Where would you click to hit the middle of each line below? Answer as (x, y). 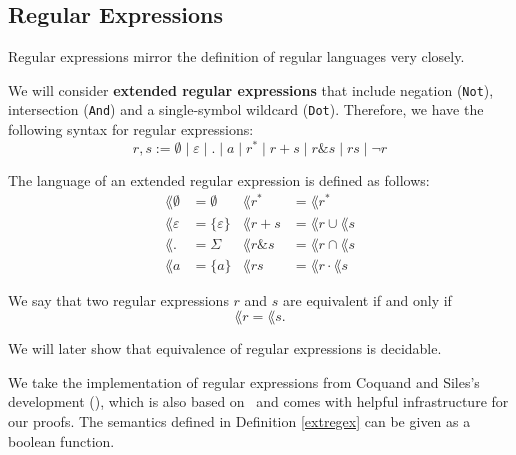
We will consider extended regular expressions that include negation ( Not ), (251, 89)
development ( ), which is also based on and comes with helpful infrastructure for (258, 401)
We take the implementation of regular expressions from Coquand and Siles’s (244, 381)
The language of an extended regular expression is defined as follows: (219, 179)
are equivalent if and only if (367, 299)
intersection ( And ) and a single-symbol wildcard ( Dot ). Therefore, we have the (246, 109)
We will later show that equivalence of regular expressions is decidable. (225, 348)
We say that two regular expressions (118, 299)
